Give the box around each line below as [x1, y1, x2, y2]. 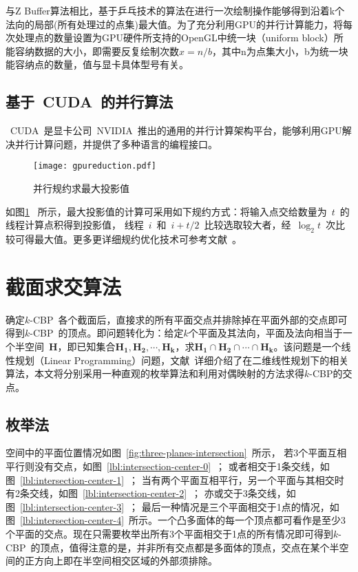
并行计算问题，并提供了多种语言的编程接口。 [14, 136, 218, 151]
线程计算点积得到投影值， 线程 [6, 218, 144, 232]
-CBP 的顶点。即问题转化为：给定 [30, 326, 184, 340]
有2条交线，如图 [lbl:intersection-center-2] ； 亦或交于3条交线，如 [6, 486, 296, 500]
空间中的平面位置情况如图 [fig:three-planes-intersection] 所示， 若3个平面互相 [6, 445, 347, 460]
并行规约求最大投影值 [33, 181, 129, 195]
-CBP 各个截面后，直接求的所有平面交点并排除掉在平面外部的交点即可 [30, 312, 348, 326]
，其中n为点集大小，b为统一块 [212, 43, 348, 58]
